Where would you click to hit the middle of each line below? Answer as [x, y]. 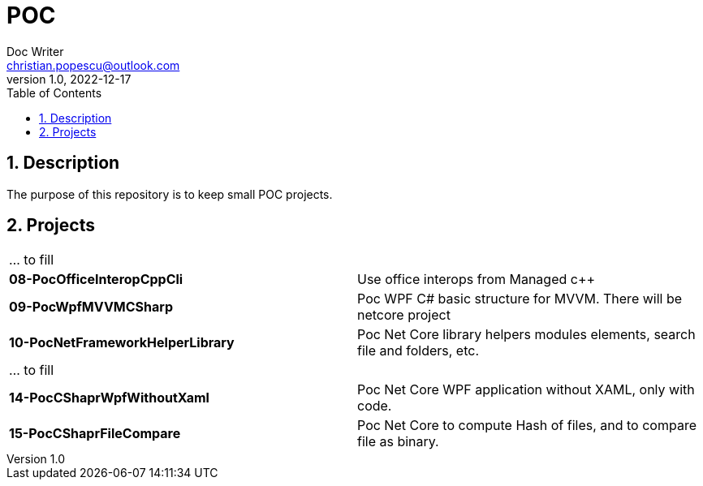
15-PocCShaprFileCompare [95, 434]
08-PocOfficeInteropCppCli [96, 280]
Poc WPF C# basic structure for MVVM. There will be [520, 299]
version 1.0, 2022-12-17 [69, 79]
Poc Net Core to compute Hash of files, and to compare [527, 426]
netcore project [404, 315]
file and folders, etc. [418, 351]
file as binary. [398, 442]
